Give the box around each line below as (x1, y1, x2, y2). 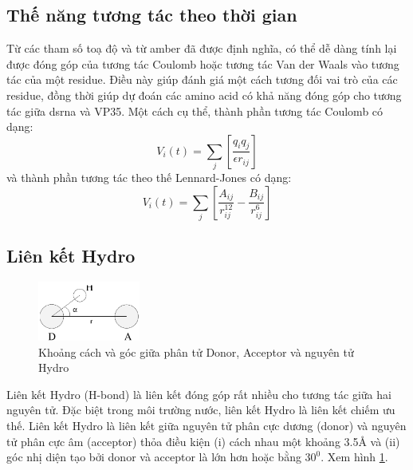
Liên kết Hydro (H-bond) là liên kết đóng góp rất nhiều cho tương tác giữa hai (6, 385, 391, 402)
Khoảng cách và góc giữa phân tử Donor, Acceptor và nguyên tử (38, 343, 354, 360)
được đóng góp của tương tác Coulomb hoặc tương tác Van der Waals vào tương (6, 55, 399, 72)
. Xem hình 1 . (321, 448, 388, 465)
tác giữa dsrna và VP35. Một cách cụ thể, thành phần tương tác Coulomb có (6, 102, 383, 119)
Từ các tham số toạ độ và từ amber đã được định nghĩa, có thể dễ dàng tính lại (6, 40, 397, 57)
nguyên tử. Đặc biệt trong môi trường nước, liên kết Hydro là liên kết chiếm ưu (6, 401, 395, 418)
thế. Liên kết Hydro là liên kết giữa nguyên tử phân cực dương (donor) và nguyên (6, 417, 407, 433)
